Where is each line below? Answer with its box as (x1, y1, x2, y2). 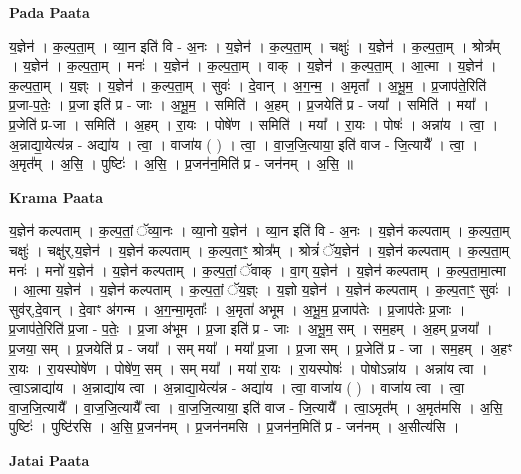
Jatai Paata (9, 449, 90, 470)
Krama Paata (9, 186, 103, 207)
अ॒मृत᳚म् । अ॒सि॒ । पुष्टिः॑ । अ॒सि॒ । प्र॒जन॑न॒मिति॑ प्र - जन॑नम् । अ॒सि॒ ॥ (9, 153, 353, 174)
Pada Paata (9, 2, 90, 22)
